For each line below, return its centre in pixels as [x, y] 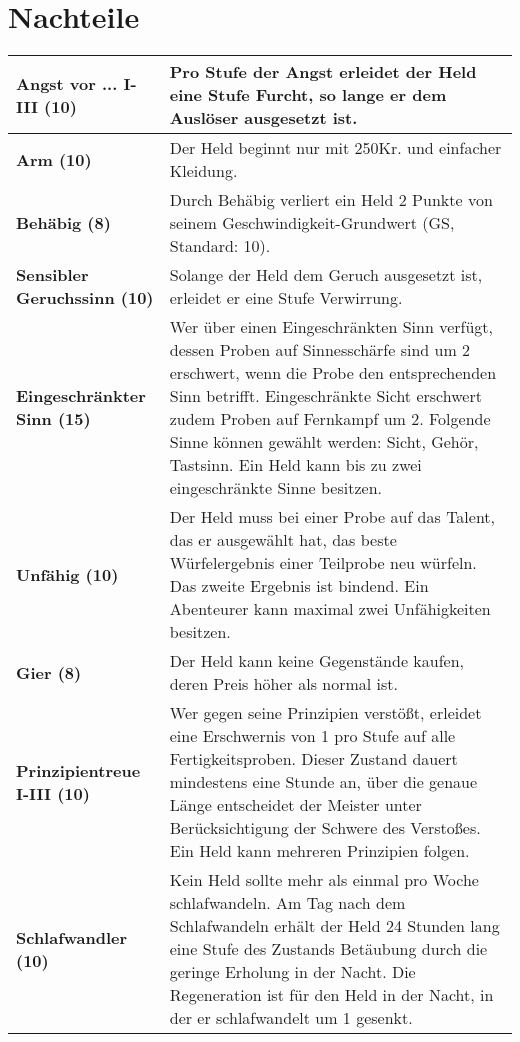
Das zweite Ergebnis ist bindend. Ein [299, 586]
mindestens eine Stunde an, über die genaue [323, 782]
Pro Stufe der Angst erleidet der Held [323, 72]
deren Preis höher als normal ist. [283, 684]
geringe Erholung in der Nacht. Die [292, 972]
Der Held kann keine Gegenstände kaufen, [317, 661]
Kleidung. [203, 171]
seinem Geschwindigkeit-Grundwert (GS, [312, 223]
